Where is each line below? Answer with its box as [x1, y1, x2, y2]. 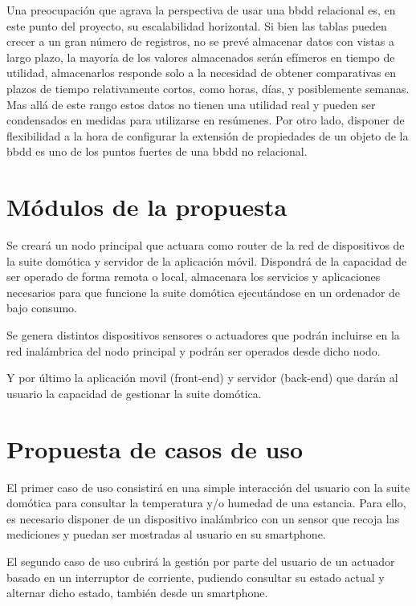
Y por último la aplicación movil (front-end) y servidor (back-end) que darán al [6, 369, 398, 386]
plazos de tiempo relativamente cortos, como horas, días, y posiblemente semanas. [6, 79, 410, 96]
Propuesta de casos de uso [6, 432, 304, 465]
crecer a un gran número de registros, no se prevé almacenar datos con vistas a [6, 33, 394, 50]
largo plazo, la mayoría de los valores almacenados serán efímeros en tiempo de [6, 48, 395, 65]
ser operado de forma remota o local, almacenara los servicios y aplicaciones [6, 268, 381, 285]
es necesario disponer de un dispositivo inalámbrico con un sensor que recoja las [6, 510, 400, 527]
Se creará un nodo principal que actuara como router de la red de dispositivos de [6, 237, 405, 254]
